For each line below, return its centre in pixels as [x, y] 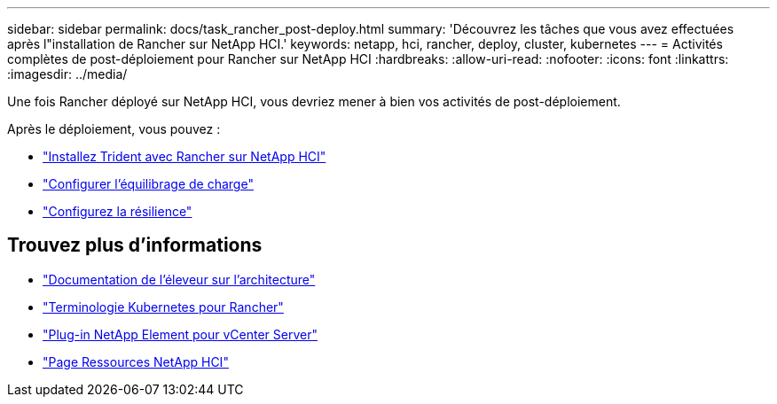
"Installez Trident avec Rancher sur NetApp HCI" [184, 156]
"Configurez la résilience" [118, 211]
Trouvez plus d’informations [135, 245]
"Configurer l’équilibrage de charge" [148, 184]
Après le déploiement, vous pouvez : [114, 129]
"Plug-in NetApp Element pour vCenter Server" [180, 334]
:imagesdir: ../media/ [67, 74]
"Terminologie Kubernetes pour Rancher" [163, 307]
